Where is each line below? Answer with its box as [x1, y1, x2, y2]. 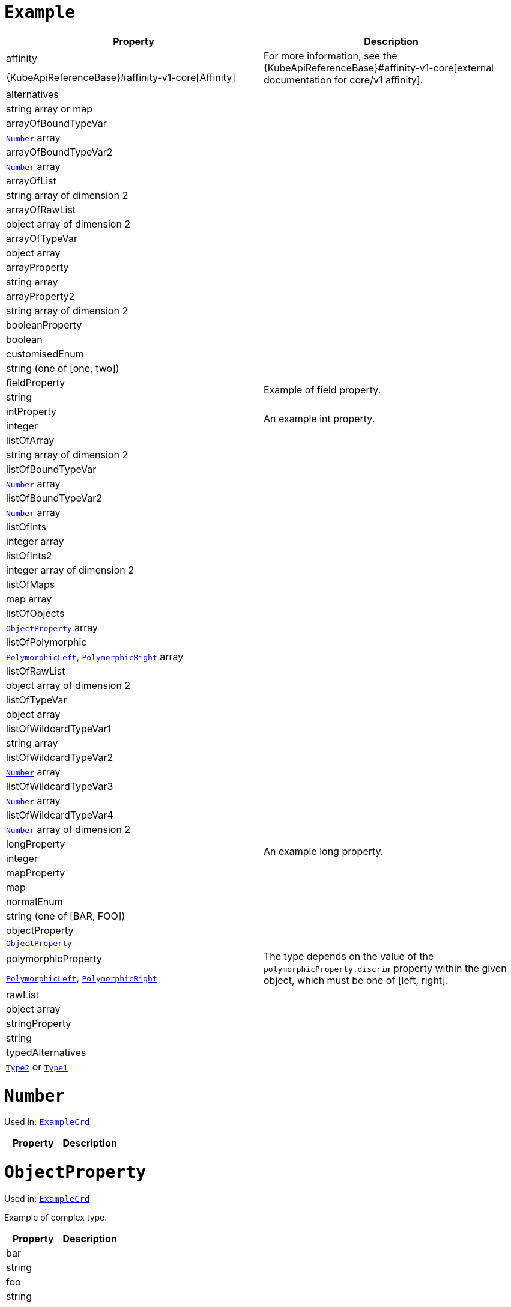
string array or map [6, 102, 92, 115]
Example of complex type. [4, 1211, 107, 1222]
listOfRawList [6, 664, 65, 677]
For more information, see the [264, 49, 398, 62]
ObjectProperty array [6, 621, 98, 634]
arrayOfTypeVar [6, 232, 78, 244]
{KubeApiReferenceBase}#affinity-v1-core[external [264, 61, 494, 74]
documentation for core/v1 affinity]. [264, 73, 423, 86]
